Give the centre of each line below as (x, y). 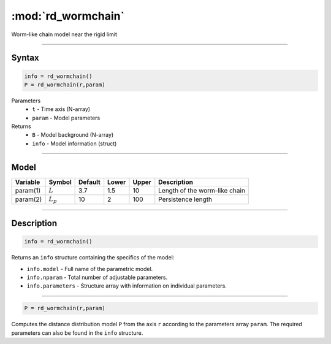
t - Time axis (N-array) (61, 109)
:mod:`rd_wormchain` (68, 16)
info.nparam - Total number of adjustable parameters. (97, 277)
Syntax (25, 58)
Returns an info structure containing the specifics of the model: (93, 258)
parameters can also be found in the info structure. (77, 333)
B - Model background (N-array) (73, 135)
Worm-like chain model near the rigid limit (64, 34)
